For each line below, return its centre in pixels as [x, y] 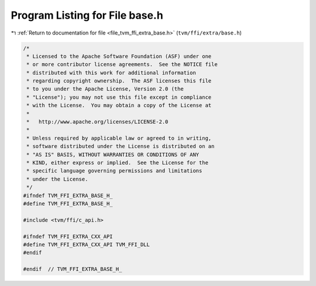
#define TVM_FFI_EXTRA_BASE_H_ [68, 204]
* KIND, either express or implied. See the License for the [118, 163]
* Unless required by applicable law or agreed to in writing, [119, 138]
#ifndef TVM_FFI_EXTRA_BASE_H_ [68, 195]
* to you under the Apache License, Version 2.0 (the [105, 89]
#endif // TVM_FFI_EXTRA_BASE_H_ [73, 269]
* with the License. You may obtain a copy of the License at [119, 106]
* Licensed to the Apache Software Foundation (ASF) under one [119, 56]
